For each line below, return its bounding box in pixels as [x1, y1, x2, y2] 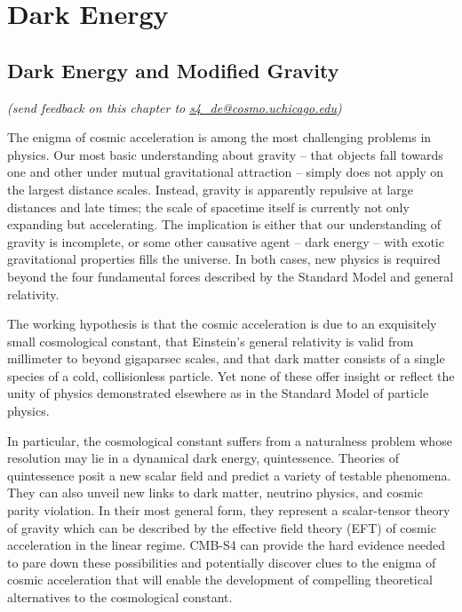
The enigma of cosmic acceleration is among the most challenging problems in [7, 128, 432, 147]
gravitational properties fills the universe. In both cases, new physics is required [7, 250, 441, 268]
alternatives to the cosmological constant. [7, 588, 233, 607]
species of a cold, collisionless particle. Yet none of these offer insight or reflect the [7, 366, 455, 385]
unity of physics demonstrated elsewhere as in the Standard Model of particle [7, 384, 429, 402]
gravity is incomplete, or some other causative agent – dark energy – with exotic [7, 232, 444, 250]
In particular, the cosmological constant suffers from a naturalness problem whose [7, 431, 452, 449]
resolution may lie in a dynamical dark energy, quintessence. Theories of [7, 449, 400, 467]
